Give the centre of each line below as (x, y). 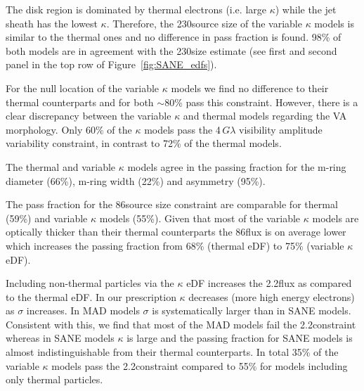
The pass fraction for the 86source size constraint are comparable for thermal (172, 204)
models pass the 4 (182, 129)
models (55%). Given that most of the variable (200, 218)
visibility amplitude (281, 129)
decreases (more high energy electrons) (272, 296)
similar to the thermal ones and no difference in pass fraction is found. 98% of (174, 37)
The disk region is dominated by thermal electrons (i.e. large (136, 9)
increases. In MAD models (83, 310)
